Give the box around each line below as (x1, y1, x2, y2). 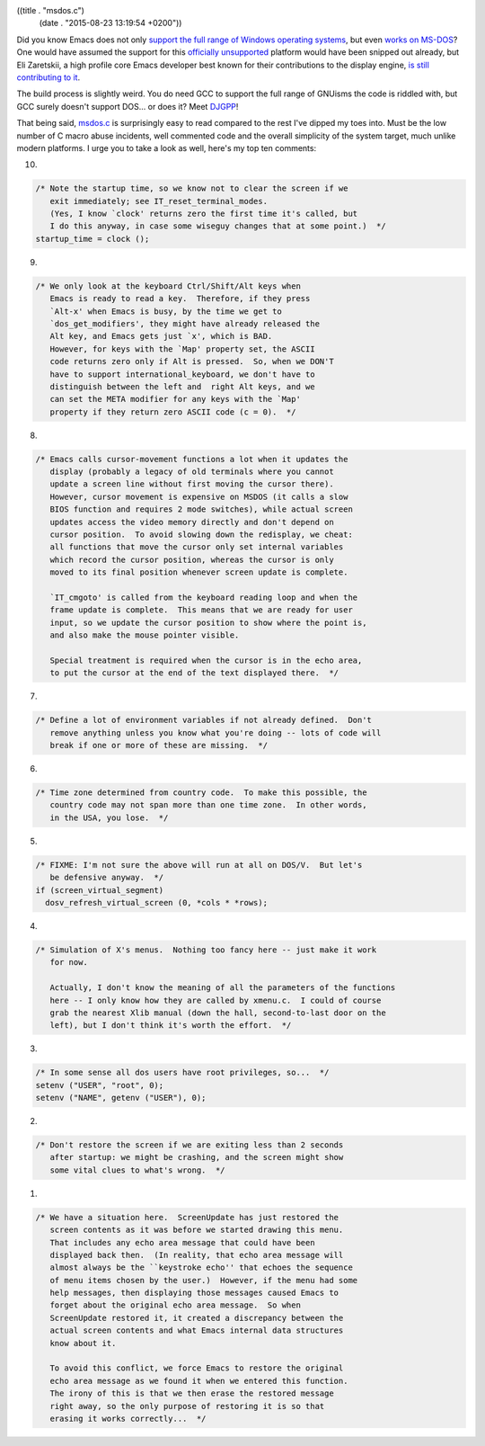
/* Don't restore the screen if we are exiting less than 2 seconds (35, 1140, 344, 1150)
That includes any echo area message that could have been (49, 1237, 315, 1247)
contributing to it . (16, 72, 81, 83)
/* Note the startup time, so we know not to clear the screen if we (35, 183, 348, 193)
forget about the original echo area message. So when (49, 1300, 301, 1310)
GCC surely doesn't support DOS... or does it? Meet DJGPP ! (16, 101, 239, 112)
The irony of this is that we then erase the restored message (49, 1388, 334, 1398)
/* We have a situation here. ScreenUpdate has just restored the (35, 1212, 339, 1222)
